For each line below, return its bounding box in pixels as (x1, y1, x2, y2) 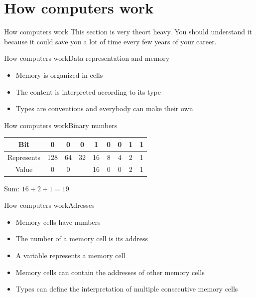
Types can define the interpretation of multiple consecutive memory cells (15, 284, 238, 294)
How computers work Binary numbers (4, 120, 118, 130)
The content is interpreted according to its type (15, 86, 161, 97)
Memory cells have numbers (15, 216, 101, 227)
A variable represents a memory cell (15, 250, 126, 260)
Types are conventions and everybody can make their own (15, 103, 193, 114)
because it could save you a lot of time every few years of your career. (4, 36, 217, 46)
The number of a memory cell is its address (15, 233, 148, 244)
